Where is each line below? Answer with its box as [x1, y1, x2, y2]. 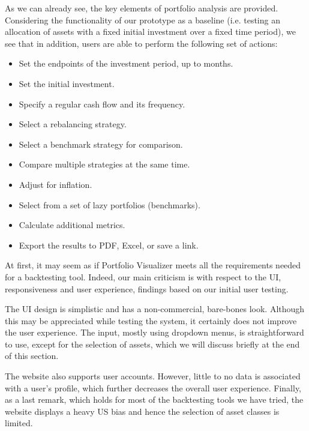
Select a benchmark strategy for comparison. [19, 137, 183, 150]
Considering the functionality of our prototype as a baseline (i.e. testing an [5, 13, 280, 26]
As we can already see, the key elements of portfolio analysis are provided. [5, 2, 278, 14]
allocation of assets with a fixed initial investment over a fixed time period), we [5, 25, 296, 38]
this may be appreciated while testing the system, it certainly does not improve [5, 314, 297, 327]
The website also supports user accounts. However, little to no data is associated [5, 370, 301, 382]
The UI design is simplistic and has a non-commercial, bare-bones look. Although [5, 303, 305, 315]
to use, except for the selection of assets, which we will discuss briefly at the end [5, 337, 300, 350]
